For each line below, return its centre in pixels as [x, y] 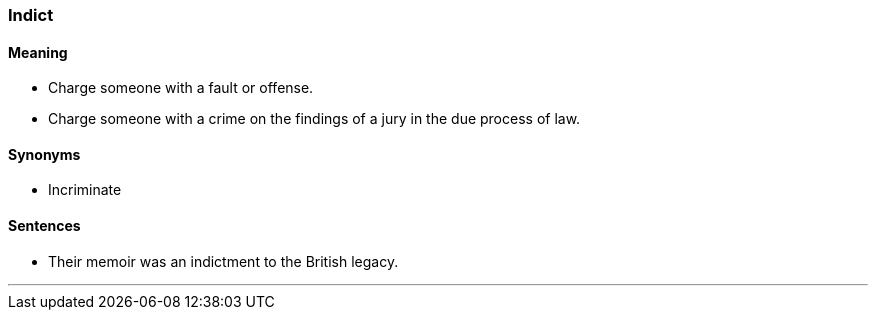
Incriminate [85, 190]
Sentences [44, 226]
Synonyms [44, 154]
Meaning [38, 52]
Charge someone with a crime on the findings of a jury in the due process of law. [314, 119]
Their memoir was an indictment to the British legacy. [223, 261]
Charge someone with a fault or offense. [181, 88]
